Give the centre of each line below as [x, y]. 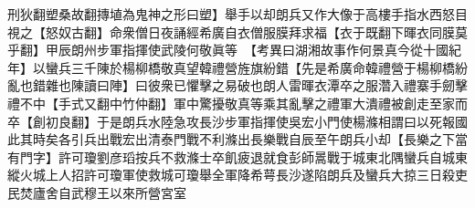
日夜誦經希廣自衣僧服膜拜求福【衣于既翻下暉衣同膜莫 [307, 31]
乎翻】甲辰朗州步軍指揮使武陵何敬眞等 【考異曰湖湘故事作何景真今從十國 [228, 50]
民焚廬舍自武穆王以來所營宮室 [97, 192]
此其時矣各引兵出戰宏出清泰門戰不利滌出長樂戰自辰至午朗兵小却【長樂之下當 [237, 139]
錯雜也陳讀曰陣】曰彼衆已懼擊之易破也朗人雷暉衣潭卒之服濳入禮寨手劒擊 [250, 85]
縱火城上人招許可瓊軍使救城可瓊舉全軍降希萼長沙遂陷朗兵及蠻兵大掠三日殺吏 [237, 175]
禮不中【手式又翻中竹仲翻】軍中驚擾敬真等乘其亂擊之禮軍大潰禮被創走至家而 [237, 103]
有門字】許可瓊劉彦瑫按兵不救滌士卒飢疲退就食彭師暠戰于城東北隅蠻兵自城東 [237, 156]
